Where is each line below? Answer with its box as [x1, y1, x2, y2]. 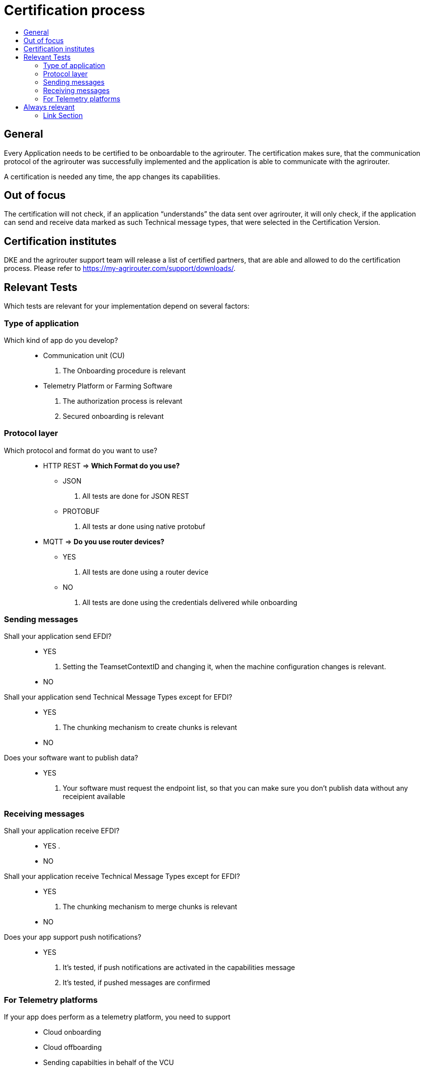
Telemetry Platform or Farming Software [43, 381, 172, 390]
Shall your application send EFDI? [4, 632, 112, 641]
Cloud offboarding [43, 1043, 102, 1051]
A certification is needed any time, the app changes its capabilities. [4, 172, 220, 181]
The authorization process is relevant [63, 396, 183, 405]
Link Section [43, 111, 83, 120]
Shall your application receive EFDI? [4, 826, 119, 835]
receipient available [63, 792, 125, 801]
